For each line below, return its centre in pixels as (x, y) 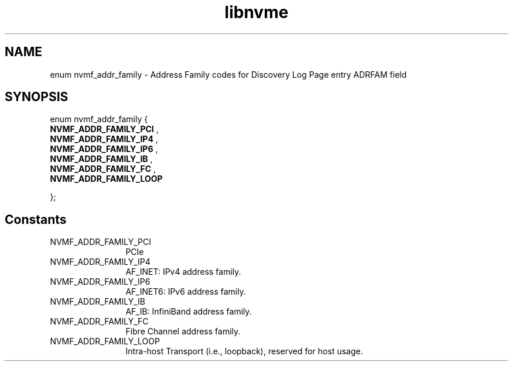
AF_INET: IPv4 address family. (183, 272)
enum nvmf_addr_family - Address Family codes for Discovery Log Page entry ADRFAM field (228, 74)
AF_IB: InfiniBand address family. (189, 312)
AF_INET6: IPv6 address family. (186, 292)
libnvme (256, 12)
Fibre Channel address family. (183, 332)
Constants (36, 219)
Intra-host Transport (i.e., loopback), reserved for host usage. (244, 351)
